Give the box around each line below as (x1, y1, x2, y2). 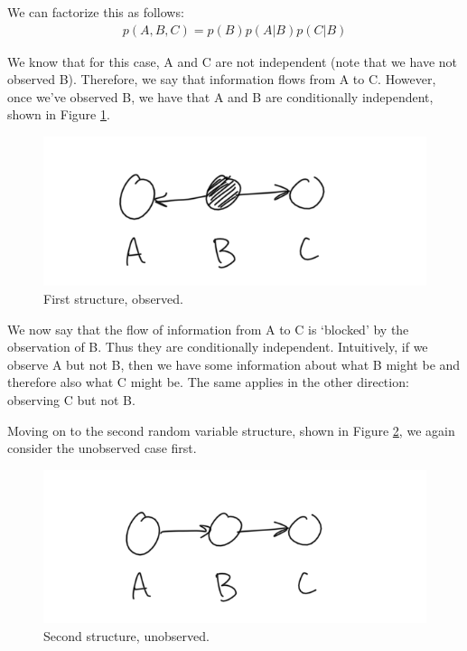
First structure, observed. (43, 288, 183, 307)
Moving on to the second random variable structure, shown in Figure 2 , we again (7, 420, 455, 439)
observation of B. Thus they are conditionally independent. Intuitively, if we (7, 337, 428, 356)
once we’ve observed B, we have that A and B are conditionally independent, (7, 87, 434, 106)
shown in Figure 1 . (7, 105, 110, 124)
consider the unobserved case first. (7, 439, 197, 458)
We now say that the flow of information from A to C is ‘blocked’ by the (7, 319, 409, 338)
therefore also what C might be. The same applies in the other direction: (7, 373, 409, 392)
